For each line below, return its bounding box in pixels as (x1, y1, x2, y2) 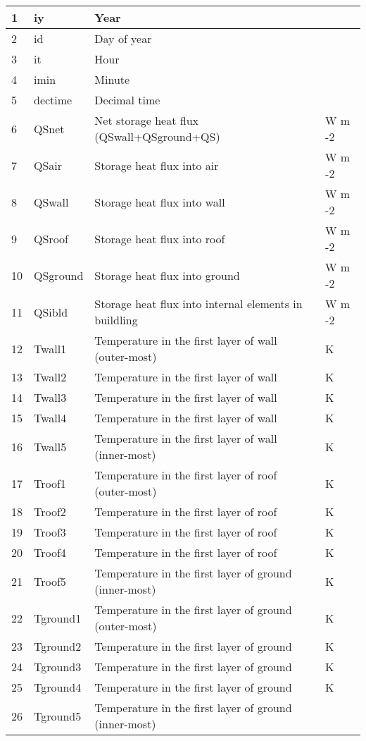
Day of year (94, 30, 152, 47)
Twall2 (34, 369, 67, 385)
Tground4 (34, 679, 82, 695)
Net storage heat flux (94, 112, 199, 128)
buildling (94, 312, 138, 328)
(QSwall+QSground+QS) (94, 128, 220, 145)
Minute (94, 71, 130, 87)
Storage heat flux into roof (94, 230, 225, 247)
